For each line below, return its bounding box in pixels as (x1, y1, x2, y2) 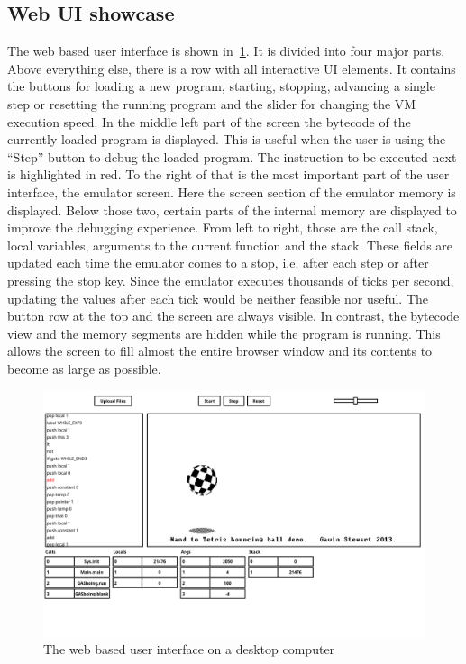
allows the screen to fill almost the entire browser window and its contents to (7, 341, 433, 360)
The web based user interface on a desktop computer (43, 640, 335, 659)
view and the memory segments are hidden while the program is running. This (7, 323, 441, 342)
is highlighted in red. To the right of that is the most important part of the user (7, 165, 450, 184)
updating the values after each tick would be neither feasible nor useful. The (7, 288, 429, 307)
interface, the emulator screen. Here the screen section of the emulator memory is (7, 182, 456, 201)
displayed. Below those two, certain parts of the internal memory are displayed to (7, 200, 457, 219)
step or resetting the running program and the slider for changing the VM (7, 94, 416, 113)
